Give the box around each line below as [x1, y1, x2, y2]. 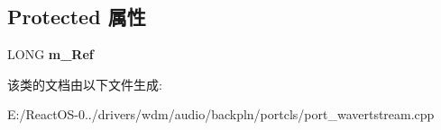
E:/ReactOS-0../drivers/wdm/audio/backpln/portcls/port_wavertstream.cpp [7, 105, 435, 124]
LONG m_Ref [7, 45, 94, 64]
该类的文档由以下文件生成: [7, 74, 162, 93]
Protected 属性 [7, 3, 146, 30]
